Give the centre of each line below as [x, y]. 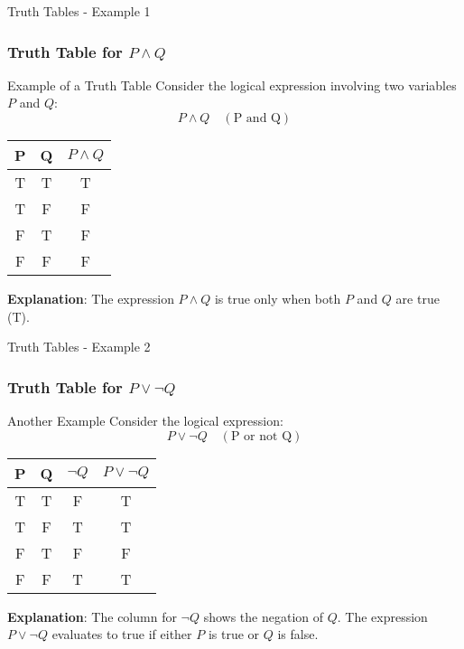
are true [418, 298]
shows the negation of [264, 616]
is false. [298, 634]
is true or [234, 634]
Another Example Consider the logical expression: [145, 420]
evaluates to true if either [122, 634]
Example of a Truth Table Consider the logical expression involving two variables [232, 85]
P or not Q [261, 436]
